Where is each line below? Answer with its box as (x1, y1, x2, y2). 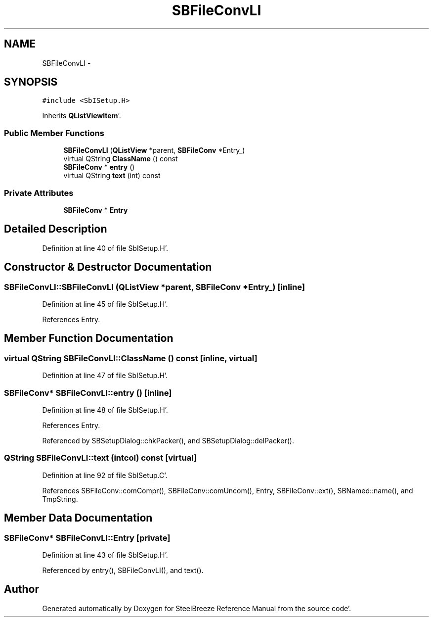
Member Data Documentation (4, 512, 153, 525)
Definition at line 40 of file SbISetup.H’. (42, 243, 169, 252)
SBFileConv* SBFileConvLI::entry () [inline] (4, 387, 172, 398)
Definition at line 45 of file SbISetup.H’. (42, 300, 168, 308)
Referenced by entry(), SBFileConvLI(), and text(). (42, 566, 204, 574)
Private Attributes (4, 188, 74, 198)
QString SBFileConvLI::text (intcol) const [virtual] (4, 453, 197, 463)
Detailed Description (4, 223, 107, 236)
